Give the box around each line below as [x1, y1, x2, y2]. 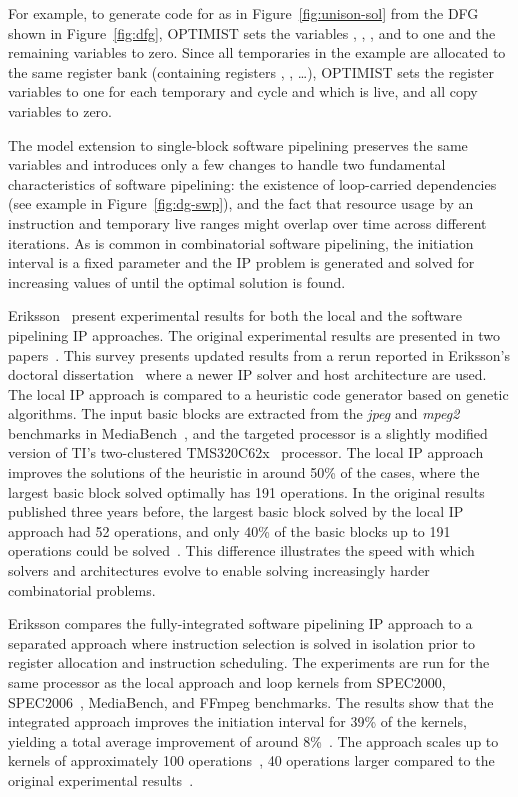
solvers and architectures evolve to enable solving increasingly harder [8, 560, 430, 581]
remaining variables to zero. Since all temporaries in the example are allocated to [8, 42, 506, 63]
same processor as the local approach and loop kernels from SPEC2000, [8, 672, 446, 692]
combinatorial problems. [8, 579, 156, 600]
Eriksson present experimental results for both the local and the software [8, 305, 462, 326]
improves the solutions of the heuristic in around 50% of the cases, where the [8, 462, 480, 483]
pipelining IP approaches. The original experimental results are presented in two [8, 324, 500, 345]
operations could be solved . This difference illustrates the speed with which [8, 540, 475, 561]
